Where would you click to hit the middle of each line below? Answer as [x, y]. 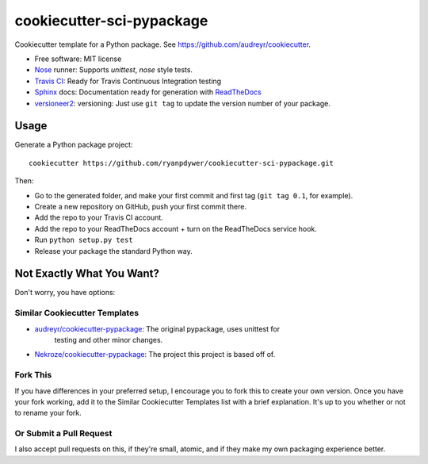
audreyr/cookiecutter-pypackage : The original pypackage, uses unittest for [157, 328]
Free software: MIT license [78, 59]
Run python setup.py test [84, 240]
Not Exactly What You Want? [87, 274]
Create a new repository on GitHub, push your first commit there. [141, 206]
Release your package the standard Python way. [114, 251]
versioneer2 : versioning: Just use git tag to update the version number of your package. [182, 103]
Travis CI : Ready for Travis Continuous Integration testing [128, 81]
